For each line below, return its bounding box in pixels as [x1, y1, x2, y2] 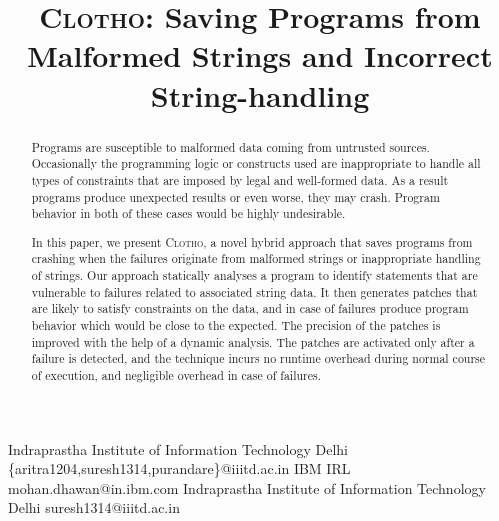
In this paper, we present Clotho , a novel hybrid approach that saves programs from [31, 233, 473, 250]
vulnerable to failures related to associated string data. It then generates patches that [31, 283, 478, 300]
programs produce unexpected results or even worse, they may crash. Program [31, 188, 440, 205]
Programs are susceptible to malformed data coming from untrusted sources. [31, 138, 430, 155]
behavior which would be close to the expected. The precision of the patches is [31, 317, 441, 333]
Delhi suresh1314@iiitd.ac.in [8, 497, 180, 518]
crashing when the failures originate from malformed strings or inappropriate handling [31, 250, 481, 267]
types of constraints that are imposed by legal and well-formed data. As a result [31, 171, 449, 188]
